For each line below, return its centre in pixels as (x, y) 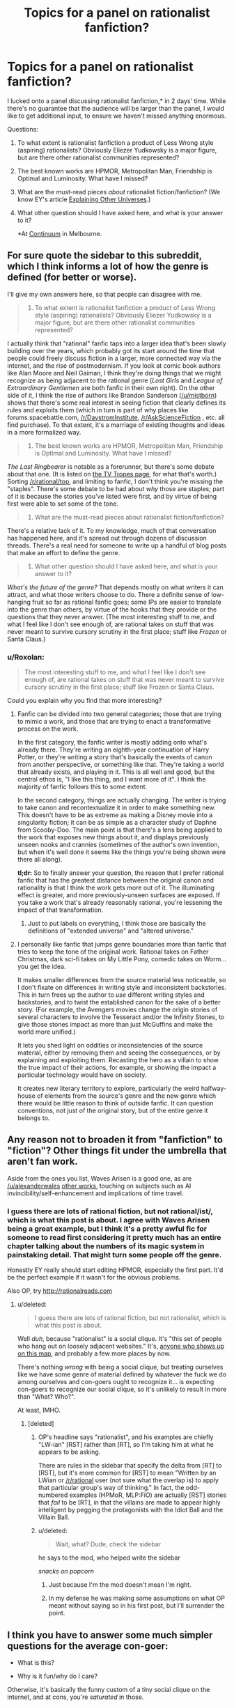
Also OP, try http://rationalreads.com (60, 1291)
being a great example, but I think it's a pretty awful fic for (107, 1229)
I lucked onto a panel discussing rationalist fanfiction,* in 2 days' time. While (117, 101)
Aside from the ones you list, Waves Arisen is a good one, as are (100, 1178)
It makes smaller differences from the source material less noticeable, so (122, 980)
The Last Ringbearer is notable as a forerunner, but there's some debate (111, 466)
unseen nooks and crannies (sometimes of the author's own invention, (118, 845)
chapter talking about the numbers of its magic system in (106, 1246)
